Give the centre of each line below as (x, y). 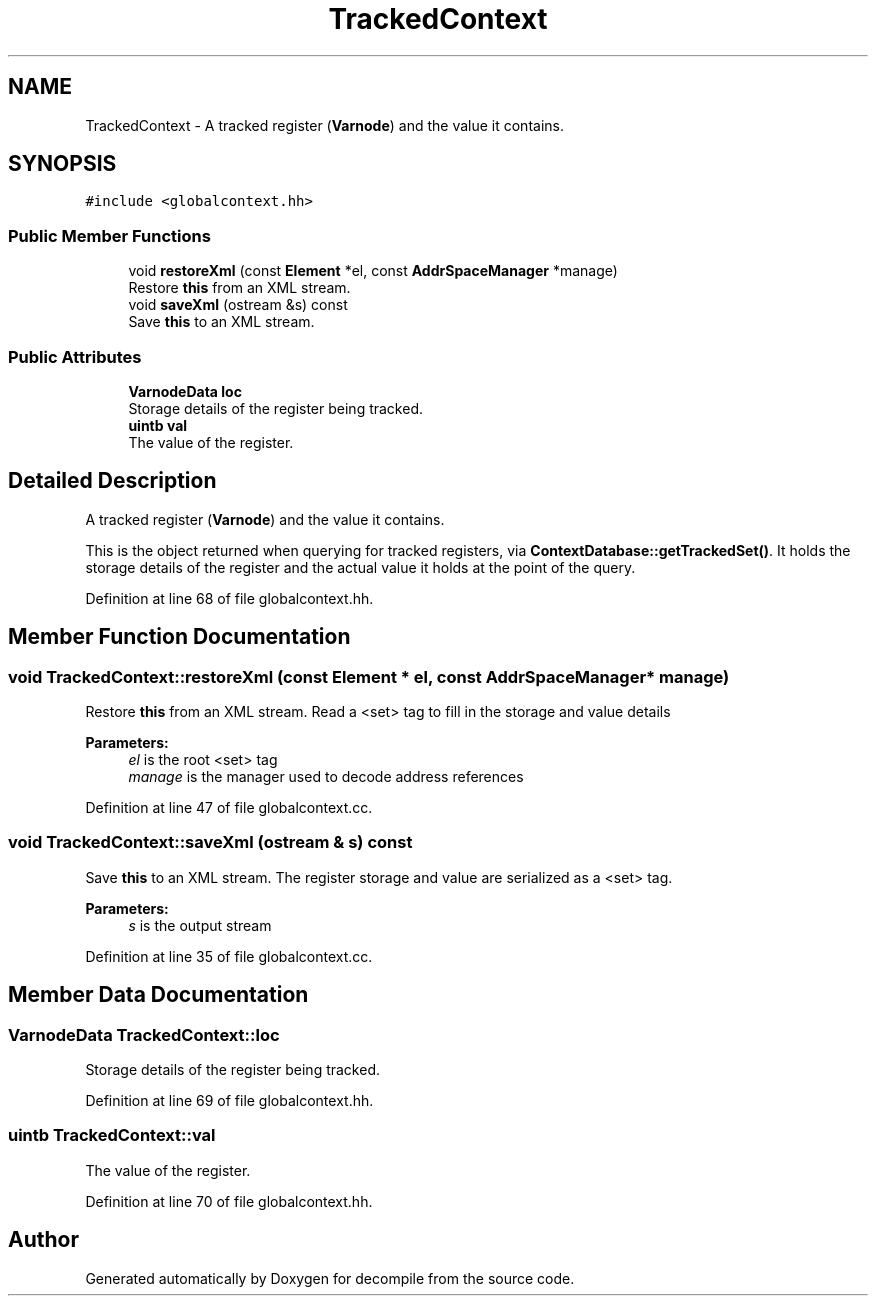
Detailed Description (112, 481)
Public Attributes (75, 356)
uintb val (158, 425)
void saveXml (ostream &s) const (238, 305)
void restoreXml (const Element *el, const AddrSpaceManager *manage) (373, 271)
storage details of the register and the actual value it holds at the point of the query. (360, 567)
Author (43, 1240)
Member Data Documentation (158, 995)
